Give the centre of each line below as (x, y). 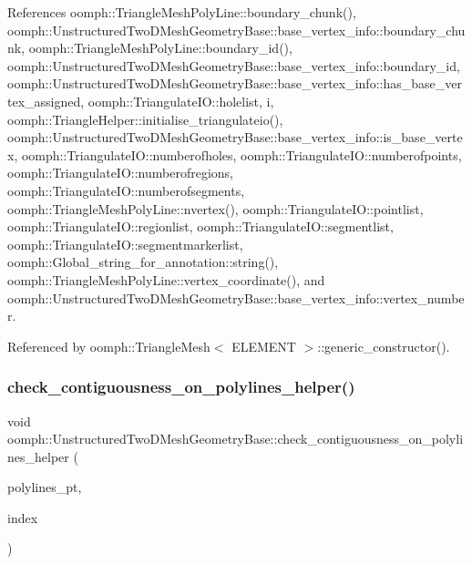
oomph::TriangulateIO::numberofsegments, (126, 190)
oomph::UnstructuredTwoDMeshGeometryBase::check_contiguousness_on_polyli (236, 439)
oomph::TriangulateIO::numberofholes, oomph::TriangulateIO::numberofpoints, (241, 154)
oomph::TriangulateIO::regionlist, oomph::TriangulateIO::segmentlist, (200, 226)
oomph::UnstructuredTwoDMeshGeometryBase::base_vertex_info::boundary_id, (234, 65)
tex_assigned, (46, 101)
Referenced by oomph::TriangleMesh (109, 346)
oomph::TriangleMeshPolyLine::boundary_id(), (160, 48)
